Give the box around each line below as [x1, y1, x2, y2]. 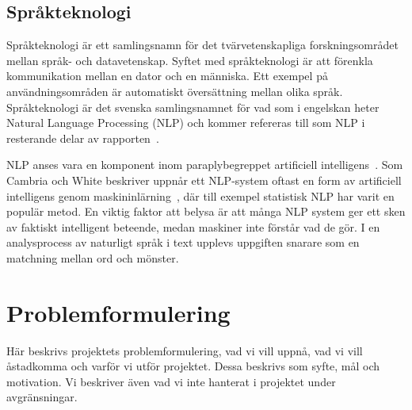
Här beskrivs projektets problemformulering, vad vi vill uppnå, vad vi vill [6, 342, 363, 358]
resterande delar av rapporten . [6, 129, 159, 146]
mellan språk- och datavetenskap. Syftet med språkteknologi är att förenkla [6, 52, 373, 68]
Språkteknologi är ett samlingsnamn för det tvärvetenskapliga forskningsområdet [6, 36, 399, 53]
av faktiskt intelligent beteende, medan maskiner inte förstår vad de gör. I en [6, 218, 380, 235]
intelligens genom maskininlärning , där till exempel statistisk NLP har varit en [6, 187, 395, 204]
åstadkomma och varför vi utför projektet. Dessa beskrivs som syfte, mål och [6, 358, 380, 374]
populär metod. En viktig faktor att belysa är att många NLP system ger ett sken [6, 203, 406, 220]
